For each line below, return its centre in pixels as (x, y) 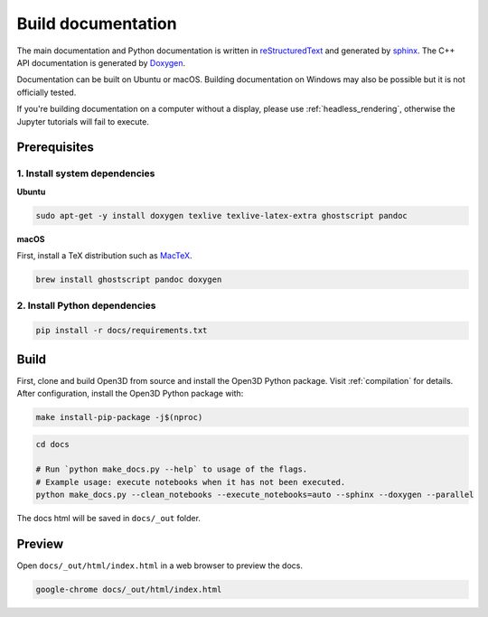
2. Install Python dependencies (86, 305)
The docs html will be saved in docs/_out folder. (108, 519)
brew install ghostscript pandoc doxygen (129, 280)
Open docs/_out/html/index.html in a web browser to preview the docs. (160, 566)
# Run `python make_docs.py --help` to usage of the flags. (172, 469)
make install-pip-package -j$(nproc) (119, 417)
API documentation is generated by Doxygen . (101, 62)
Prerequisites (55, 148)
